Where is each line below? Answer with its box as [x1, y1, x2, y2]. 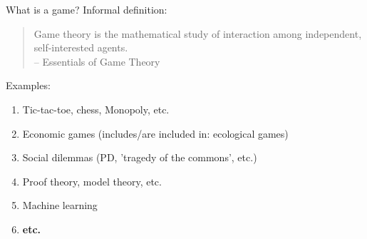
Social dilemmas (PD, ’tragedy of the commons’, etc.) [22, 150, 257, 165]
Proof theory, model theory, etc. [22, 173, 162, 188]
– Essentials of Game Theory [33, 54, 160, 68]
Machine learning [22, 198, 98, 213]
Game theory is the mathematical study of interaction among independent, [33, 26, 362, 41]
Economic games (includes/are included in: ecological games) [22, 126, 289, 141]
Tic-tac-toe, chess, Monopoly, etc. [22, 101, 170, 116]
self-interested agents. [33, 40, 128, 55]
